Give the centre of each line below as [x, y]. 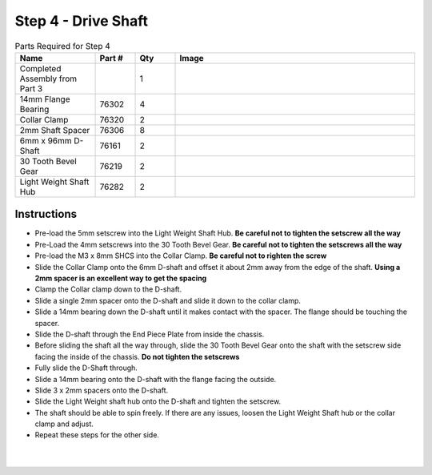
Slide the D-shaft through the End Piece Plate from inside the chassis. [150, 334]
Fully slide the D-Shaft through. [86, 368]
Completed [40, 68]
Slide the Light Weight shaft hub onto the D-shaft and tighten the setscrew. [158, 401]
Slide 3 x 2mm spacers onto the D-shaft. [102, 390]
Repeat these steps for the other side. [97, 435]
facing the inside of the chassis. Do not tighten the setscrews [137, 356]
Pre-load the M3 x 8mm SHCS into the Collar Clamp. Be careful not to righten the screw [181, 256]
